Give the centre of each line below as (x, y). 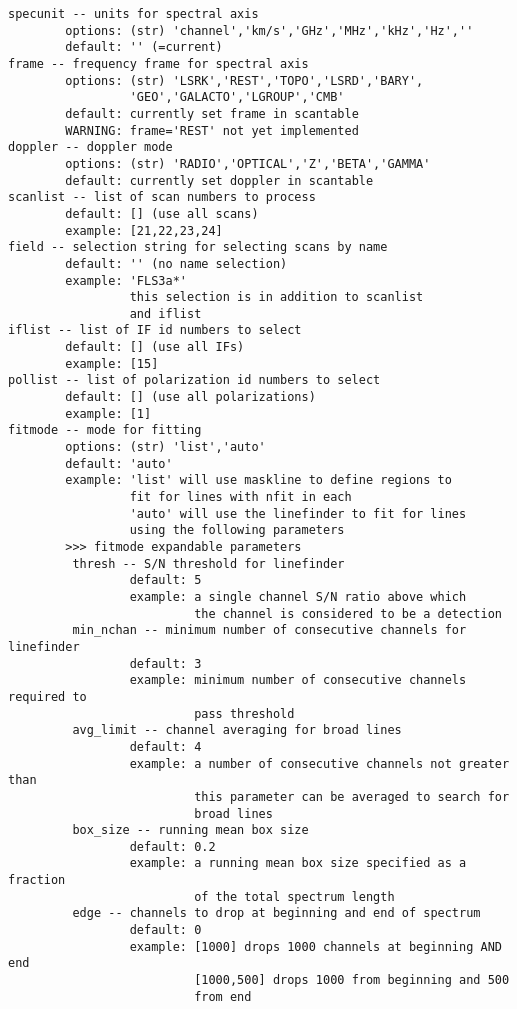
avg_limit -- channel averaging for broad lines (237, 730)
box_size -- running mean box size (190, 830)
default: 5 (165, 580)
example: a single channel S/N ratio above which (298, 596)
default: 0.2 (172, 846)
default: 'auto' (119, 463)
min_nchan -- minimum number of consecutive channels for (269, 630)
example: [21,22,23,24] (144, 230)
